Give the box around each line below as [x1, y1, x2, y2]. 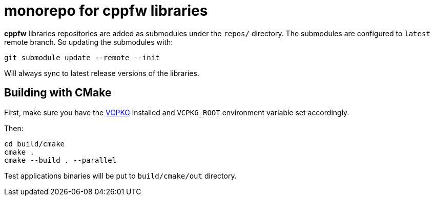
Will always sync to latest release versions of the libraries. [4, 68, 199, 78]
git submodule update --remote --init [4, 53, 160, 62]
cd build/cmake [4, 139, 65, 148]
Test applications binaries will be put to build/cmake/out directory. [4, 171, 237, 180]
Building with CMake [4, 86, 112, 99]
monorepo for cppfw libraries [4, 2, 208, 19]
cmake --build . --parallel [4, 156, 117, 164]
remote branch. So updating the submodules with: [4, 37, 173, 46]
